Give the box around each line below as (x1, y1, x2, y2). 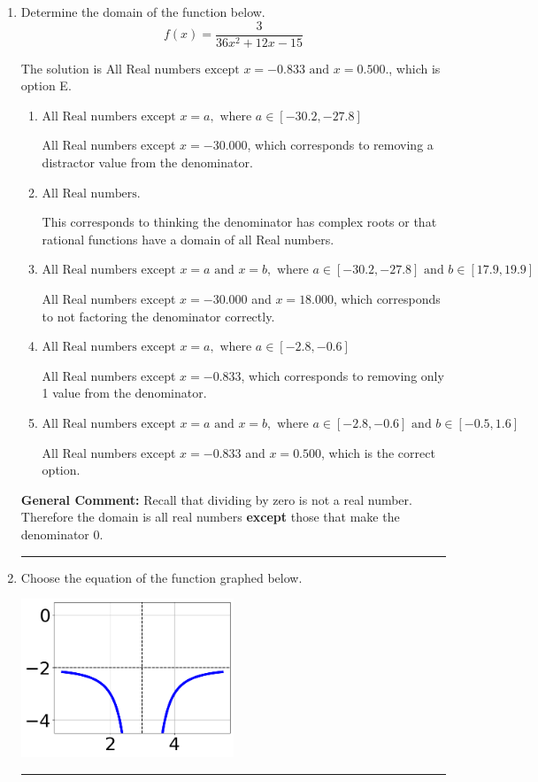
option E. (20, 76, 72, 95)
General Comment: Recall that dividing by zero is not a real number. (20, 490, 412, 508)
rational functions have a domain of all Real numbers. (42, 229, 334, 248)
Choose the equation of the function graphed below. (20, 568, 303, 586)
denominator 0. (20, 524, 104, 543)
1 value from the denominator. (42, 383, 207, 402)
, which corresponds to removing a (247, 135, 434, 154)
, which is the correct (321, 443, 435, 461)
